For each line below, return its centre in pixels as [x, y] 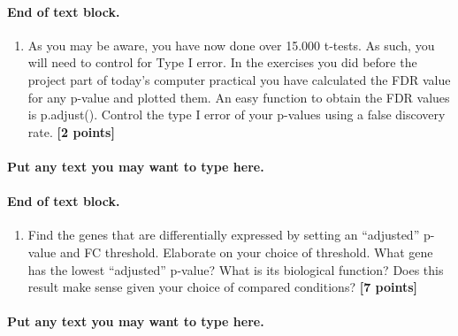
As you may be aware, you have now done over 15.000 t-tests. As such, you [231, 45]
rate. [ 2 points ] [71, 131]
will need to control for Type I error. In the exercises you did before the [222, 62]
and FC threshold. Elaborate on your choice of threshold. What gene [246, 252]
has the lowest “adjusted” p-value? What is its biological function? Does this [236, 269]
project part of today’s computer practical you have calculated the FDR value [239, 79]
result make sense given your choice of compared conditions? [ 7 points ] [223, 287]
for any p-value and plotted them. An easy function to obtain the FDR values [239, 97]
